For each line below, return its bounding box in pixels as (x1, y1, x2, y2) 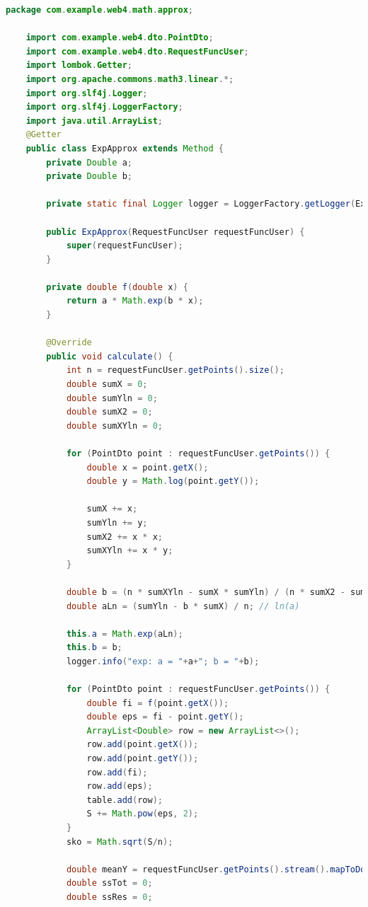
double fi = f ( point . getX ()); (86, 698, 229, 708)
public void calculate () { (46, 351, 173, 362)
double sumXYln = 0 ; (66, 420, 163, 431)
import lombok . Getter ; (25, 60, 133, 71)
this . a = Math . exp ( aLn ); (66, 628, 183, 639)
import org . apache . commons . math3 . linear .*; (25, 74, 234, 84)
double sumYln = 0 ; (66, 393, 158, 403)
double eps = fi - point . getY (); (86, 712, 244, 722)
